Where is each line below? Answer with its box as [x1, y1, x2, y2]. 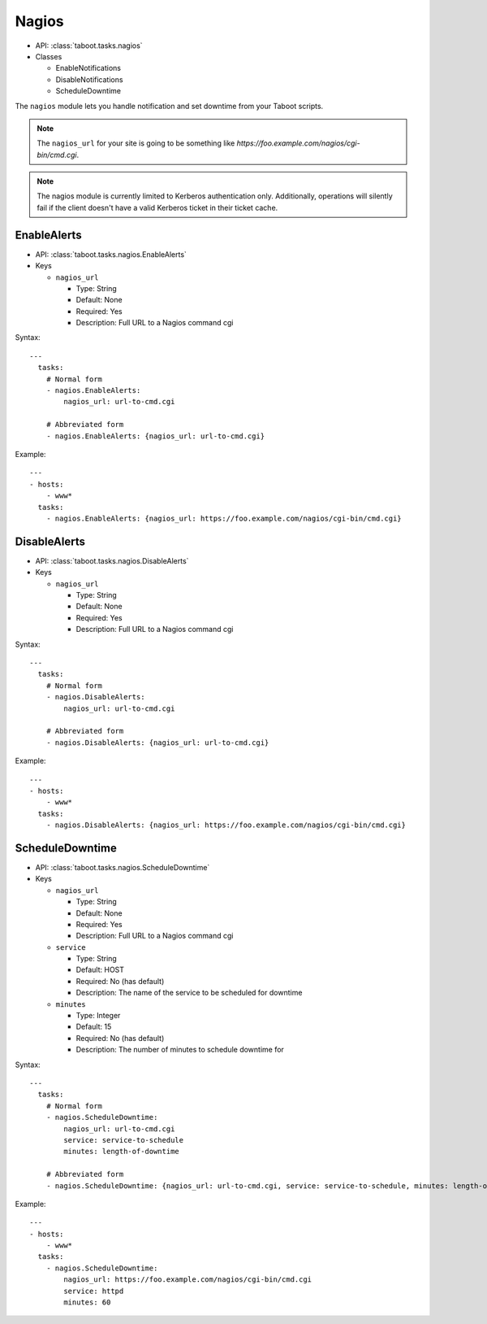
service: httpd [63, 1286, 124, 1296]
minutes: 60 [63, 1298, 111, 1307]
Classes [35, 51, 62, 61]
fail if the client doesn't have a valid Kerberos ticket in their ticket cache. [37, 203, 278, 212]
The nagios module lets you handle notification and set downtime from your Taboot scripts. [15, 101, 324, 111]
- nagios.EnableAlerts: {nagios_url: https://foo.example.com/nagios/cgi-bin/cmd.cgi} [45, 513, 402, 523]
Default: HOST [75, 965, 125, 975]
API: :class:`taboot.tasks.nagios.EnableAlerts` [35, 249, 187, 259]
